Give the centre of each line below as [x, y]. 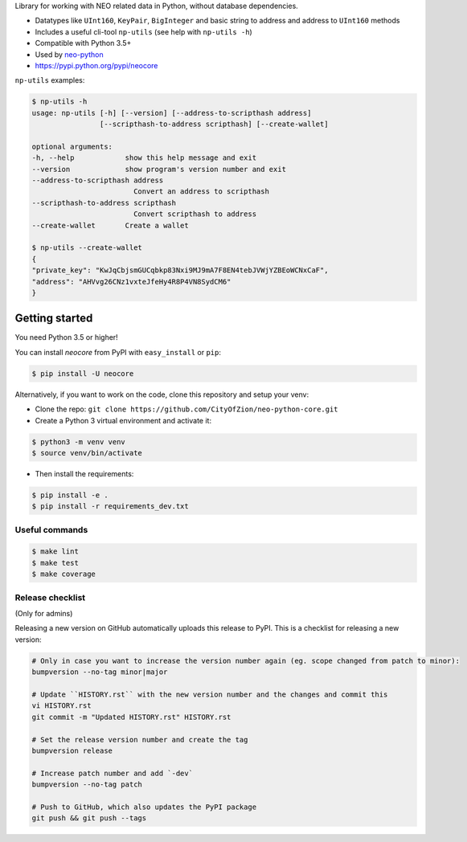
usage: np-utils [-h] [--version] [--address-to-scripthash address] [172, 113]
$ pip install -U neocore [83, 373]
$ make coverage [64, 574]
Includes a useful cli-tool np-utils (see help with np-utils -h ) [143, 31]
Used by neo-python [69, 54]
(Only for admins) [44, 613]
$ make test [55, 563]
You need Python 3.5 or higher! [66, 337]
